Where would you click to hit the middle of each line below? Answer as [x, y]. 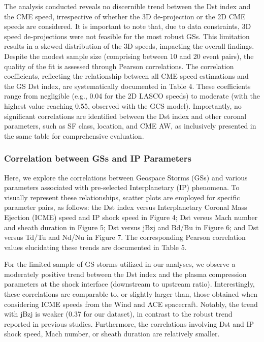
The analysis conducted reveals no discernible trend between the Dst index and [127, 6]
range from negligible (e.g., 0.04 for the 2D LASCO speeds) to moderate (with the [132, 96]
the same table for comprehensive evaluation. [74, 135]
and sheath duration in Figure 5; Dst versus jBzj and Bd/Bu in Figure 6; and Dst [131, 227]
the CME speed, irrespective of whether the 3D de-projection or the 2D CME [125, 16]
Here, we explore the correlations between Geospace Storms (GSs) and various [126, 177]
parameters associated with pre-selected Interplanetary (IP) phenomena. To [122, 187]
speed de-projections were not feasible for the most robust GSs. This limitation [127, 36]
